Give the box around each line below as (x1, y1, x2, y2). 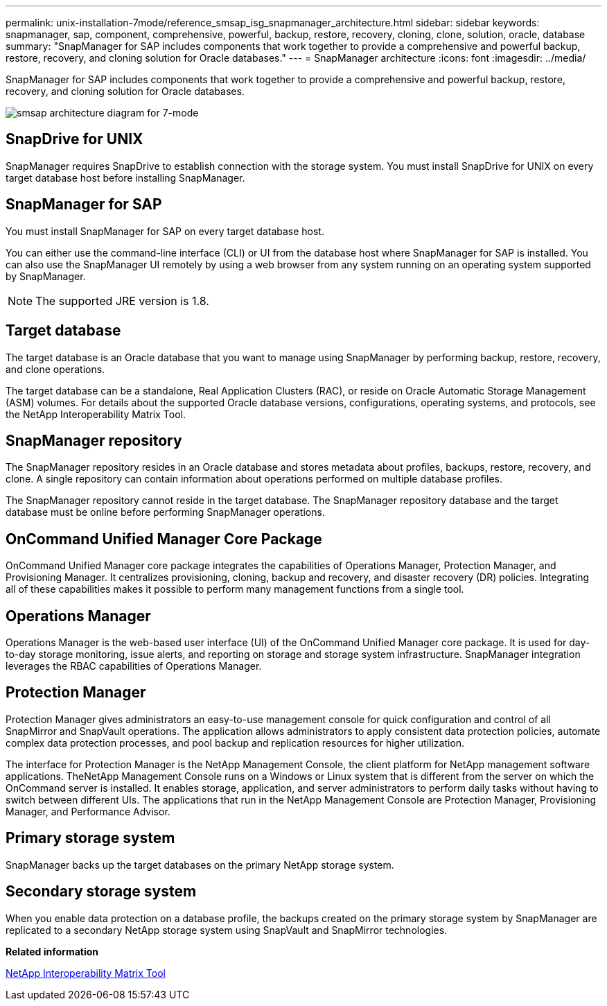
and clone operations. (6, 363, 105, 375)
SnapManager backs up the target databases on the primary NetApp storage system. (6, 858, 394, 871)
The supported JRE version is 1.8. (35, 293, 209, 308)
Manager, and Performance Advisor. (6, 805, 170, 817)
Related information (6, 945, 99, 957)
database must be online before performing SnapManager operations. (6, 506, 325, 519)
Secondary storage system (6, 883, 197, 901)
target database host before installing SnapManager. (6, 171, 245, 184)
